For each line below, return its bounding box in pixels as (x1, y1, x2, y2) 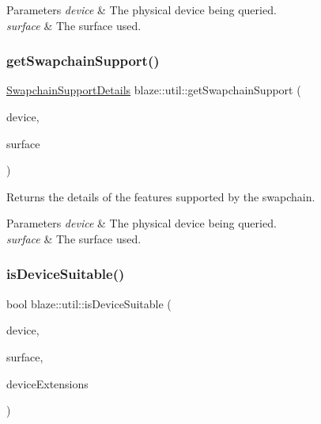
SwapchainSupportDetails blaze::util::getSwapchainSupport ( (6, 82, 301, 98)
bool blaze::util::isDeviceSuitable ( (6, 295, 172, 311)
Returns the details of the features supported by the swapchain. (6, 188, 315, 204)
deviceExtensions (6, 375, 89, 392)
